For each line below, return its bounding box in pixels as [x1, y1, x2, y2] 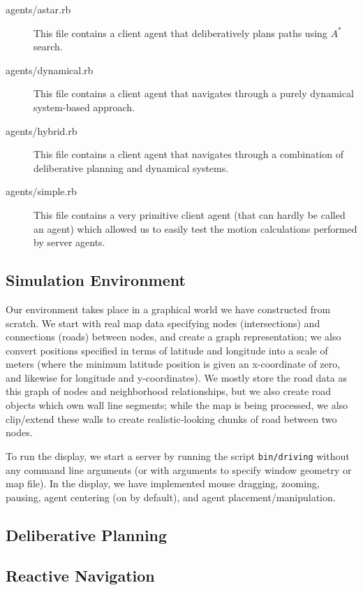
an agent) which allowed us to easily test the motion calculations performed [34, 221, 357, 236]
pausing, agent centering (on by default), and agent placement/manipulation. [6, 489, 336, 504]
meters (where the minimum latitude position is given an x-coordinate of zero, [6, 357, 341, 371]
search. [34, 39, 63, 54]
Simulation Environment [6, 269, 186, 291]
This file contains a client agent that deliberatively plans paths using [34, 25, 327, 40]
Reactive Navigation [6, 565, 155, 587]
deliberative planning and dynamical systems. [34, 160, 229, 175]
